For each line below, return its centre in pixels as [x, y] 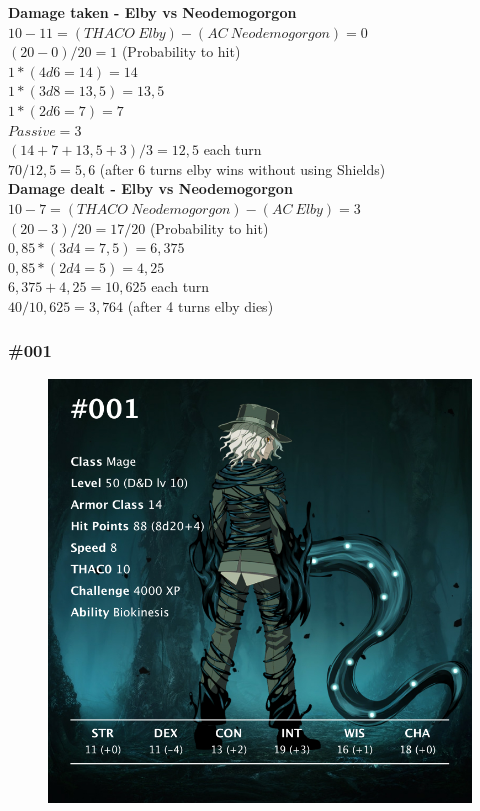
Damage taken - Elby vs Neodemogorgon [152, 12]
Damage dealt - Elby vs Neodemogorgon [150, 188]
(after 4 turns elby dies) [200, 305]
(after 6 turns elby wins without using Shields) [242, 168]
